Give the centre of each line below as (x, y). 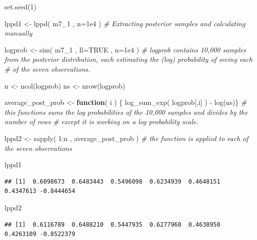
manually (19, 33)
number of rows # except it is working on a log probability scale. (102, 121)
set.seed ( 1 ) (21, 6)
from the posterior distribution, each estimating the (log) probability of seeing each (128, 59)
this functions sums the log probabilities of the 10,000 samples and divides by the (126, 112)
